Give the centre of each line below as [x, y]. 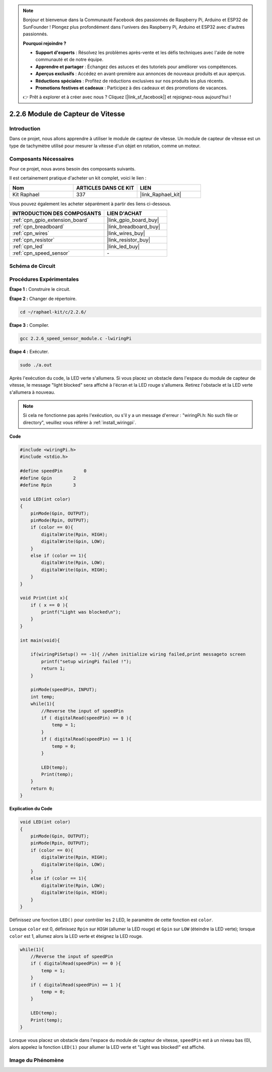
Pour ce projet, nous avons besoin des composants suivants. [73, 168]
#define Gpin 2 [48, 478]
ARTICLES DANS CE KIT [105, 188]
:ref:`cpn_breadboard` [39, 227]
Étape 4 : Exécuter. [29, 351]
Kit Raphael [26, 194]
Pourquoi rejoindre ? [45, 43]
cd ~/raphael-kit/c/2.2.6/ [53, 312]
